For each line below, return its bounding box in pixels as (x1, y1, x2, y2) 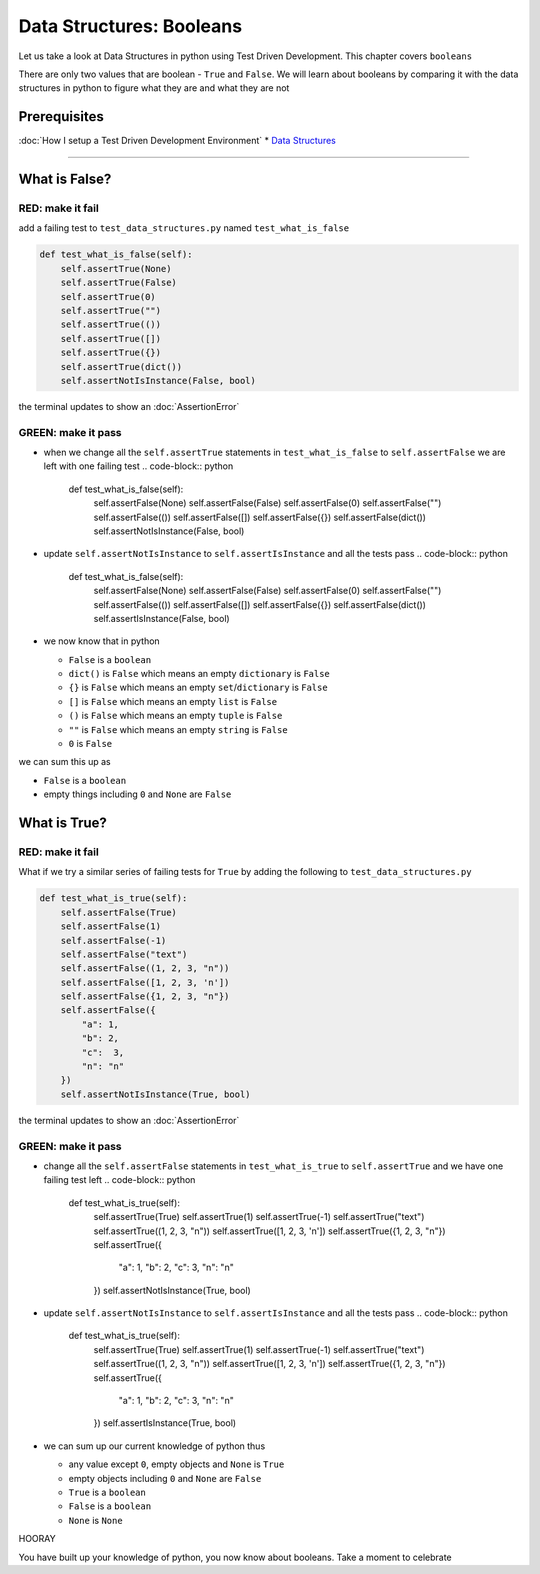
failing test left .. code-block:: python (43, 1174, 196, 1186)
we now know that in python (43, 635, 160, 647)
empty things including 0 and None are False (43, 788, 232, 800)
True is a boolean (68, 1486, 147, 1498)
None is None (68, 1514, 124, 1526)
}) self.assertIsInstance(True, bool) (93, 1417, 237, 1429)
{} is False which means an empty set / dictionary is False (68, 681, 329, 694)
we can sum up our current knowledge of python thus (43, 1440, 266, 1452)
